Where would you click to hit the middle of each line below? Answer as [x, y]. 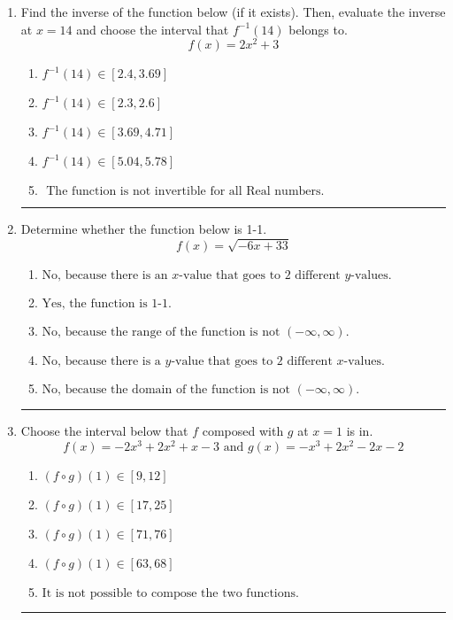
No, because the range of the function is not [161, 333]
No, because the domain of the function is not [166, 390]
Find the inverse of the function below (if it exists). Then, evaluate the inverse [233, 12]
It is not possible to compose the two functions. [170, 593]
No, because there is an [105, 276]
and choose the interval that [153, 29]
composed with [243, 431]
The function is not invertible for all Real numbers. [185, 192]
